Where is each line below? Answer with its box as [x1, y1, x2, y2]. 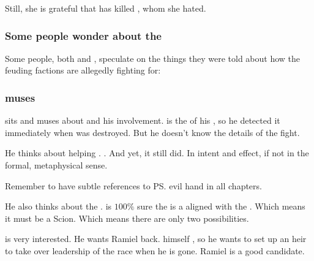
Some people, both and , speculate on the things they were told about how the [5, 51, 301, 64]
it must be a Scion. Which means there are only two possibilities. [5, 211, 249, 224]
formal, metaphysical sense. [5, 159, 108, 171]
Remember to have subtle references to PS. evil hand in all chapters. [5, 179, 262, 192]
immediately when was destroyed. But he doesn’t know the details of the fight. [5, 126, 300, 138]
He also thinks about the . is [5, 200, 112, 213]
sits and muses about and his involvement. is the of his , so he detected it [5, 114, 280, 127]
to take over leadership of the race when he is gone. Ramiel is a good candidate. [5, 244, 305, 257]
